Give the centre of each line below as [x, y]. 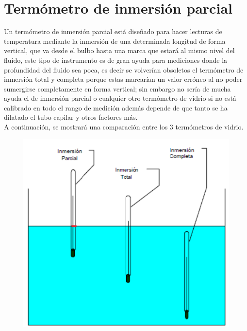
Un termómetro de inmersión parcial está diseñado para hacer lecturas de [113, 31]
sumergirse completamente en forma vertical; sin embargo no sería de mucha [117, 88]
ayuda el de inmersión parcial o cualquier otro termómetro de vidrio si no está [120, 98]
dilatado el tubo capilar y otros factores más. [71, 117]
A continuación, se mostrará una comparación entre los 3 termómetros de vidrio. [124, 127]
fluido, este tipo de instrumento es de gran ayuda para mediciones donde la [116, 60]
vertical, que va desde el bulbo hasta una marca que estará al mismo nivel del [119, 50]
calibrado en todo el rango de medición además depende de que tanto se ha [116, 107]
